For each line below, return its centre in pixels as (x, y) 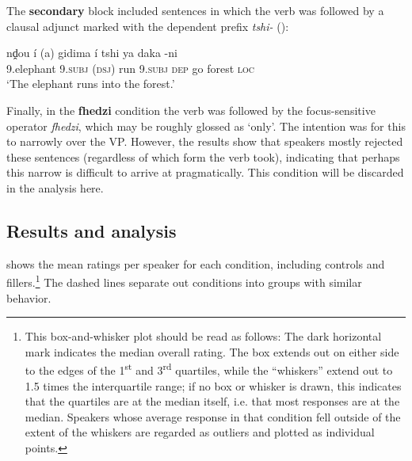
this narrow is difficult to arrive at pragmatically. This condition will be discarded (205, 172)
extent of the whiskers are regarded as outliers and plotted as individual (200, 432)
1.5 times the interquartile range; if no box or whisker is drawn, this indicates (213, 385)
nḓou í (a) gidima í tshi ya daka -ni (92, 53)
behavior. (29, 297)
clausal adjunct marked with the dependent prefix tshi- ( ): (148, 26)
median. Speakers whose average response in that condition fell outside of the (213, 416)
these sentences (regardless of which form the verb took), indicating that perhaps (203, 156)
